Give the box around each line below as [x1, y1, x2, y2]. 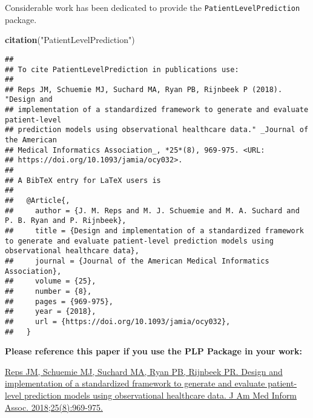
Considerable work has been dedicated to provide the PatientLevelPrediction [5, 1, 300, 13]
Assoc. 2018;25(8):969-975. [5, 400, 103, 413]
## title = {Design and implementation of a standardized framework [5, 227, 304, 235]
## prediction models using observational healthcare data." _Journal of [5, 125, 309, 134]
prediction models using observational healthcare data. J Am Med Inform [24, 389, 297, 401]
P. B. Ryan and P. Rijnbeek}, [5, 216, 127, 225]
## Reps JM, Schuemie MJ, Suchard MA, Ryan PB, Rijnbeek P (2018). [5, 85, 283, 94]
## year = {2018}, [5, 307, 96, 316]
